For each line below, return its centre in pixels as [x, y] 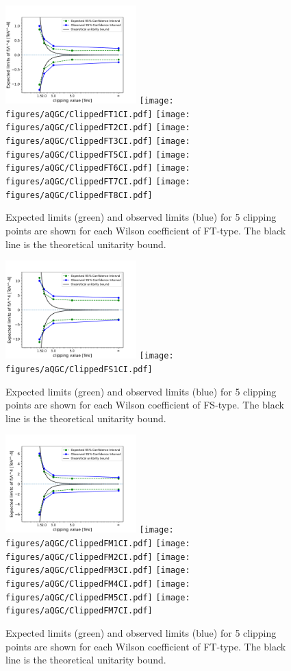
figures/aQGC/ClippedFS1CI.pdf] [79, 369]
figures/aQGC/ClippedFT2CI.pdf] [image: [98, 128]
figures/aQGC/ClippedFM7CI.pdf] [79, 611]
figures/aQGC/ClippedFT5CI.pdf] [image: [98, 155]
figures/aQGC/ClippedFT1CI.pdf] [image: [98, 114]
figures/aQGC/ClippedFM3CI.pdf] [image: [98, 571]
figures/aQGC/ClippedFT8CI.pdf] [79, 195]
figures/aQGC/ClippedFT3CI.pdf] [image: [98, 142]
